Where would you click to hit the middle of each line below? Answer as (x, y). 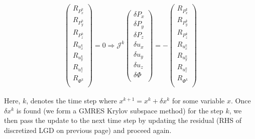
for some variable (198, 101)
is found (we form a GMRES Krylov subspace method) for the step (120, 110)
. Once (241, 101)
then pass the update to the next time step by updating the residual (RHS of (123, 120)
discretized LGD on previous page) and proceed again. (88, 130)
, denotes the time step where (72, 101)
